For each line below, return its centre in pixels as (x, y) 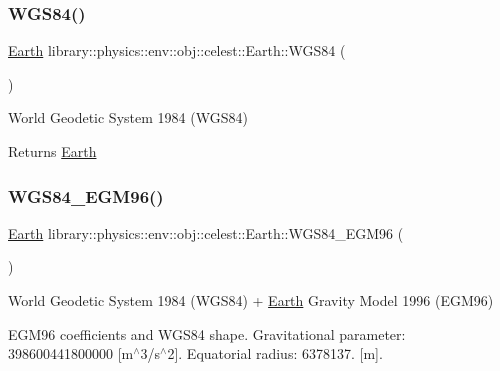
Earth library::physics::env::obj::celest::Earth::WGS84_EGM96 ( (206, 232)
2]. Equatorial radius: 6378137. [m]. (275, 353)
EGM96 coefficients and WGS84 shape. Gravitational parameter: (207, 333)
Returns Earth (52, 151)
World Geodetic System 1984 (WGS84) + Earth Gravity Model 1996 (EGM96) (251, 300)
